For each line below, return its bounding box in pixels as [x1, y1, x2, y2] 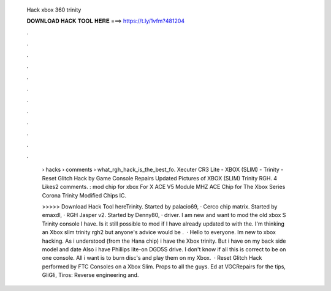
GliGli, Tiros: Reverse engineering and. [42, 271, 139, 279]
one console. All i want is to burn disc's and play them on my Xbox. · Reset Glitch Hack [42, 254, 262, 262]
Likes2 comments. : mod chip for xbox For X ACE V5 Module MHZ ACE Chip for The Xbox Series [42, 183, 286, 191]
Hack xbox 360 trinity [26, 6, 82, 13]
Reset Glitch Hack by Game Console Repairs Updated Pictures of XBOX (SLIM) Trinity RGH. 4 [42, 174, 278, 182]
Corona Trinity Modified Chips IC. [42, 191, 127, 199]
